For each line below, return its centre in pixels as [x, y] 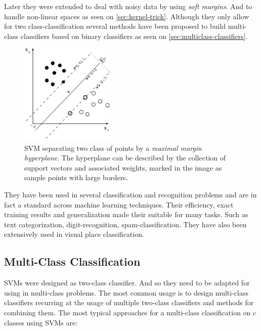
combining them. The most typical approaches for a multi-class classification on [127, 313]
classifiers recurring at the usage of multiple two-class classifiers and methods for [129, 302]
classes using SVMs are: [41, 322]
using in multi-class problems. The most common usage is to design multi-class [126, 292]
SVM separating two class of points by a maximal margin [113, 148]
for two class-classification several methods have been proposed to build [115, 26]
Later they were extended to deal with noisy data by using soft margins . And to [128, 6]
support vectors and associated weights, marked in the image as [123, 167]
